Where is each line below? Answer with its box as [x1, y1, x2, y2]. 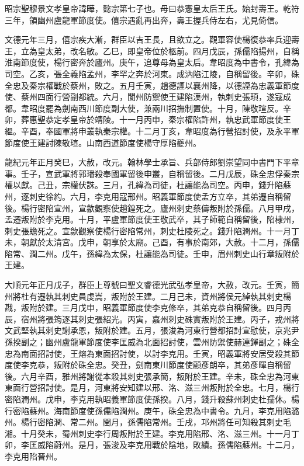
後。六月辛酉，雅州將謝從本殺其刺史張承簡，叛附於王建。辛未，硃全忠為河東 [5, 370, 299, 382]
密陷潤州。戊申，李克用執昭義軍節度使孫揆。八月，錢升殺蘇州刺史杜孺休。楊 [5, 393, 299, 405]
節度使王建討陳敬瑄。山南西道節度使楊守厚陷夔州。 [5, 136, 201, 148]
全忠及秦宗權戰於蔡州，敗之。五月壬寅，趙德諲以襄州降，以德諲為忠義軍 [5, 79, 283, 91]
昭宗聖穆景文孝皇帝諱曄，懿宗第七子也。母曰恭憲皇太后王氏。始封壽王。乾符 [5, 2, 299, 14]
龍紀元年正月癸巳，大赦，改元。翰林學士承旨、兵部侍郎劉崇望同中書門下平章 [5, 156, 299, 168]
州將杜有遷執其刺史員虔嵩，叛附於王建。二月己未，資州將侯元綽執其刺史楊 [5, 290, 291, 302]
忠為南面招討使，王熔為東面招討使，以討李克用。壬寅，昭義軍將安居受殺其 [5, 347, 291, 359]
